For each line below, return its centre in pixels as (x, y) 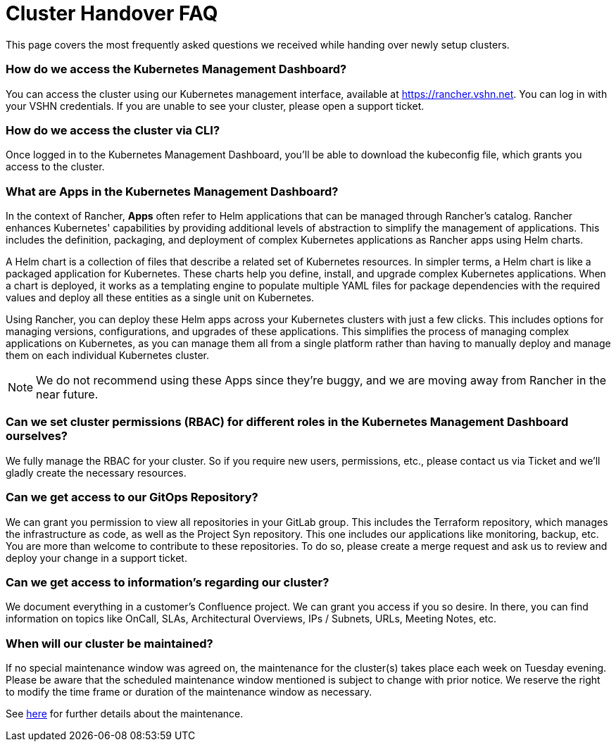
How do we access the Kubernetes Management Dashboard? (176, 69)
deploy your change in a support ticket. (96, 558)
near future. (67, 394)
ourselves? (37, 436)
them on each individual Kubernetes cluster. (108, 355)
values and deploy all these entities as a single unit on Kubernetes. (160, 297)
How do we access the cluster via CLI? (113, 130)
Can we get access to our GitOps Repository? (132, 497)
